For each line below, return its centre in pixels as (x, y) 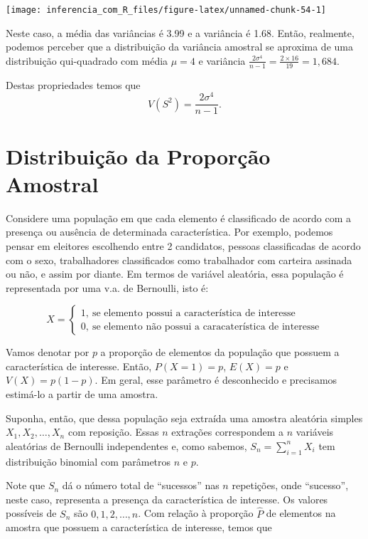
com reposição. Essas (113, 432)
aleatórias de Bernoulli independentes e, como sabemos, (126, 445)
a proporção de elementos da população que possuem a (220, 352)
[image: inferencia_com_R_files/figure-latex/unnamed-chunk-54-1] (166, 10)
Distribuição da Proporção (138, 156)
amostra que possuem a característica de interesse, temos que (139, 527)
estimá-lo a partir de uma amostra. (82, 394)
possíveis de (31, 513)
